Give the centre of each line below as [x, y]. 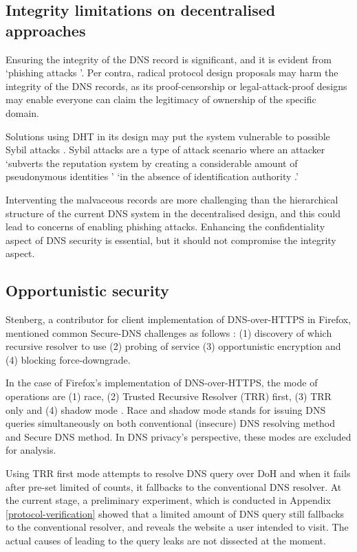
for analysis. [31, 450]
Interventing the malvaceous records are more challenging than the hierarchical [172, 199]
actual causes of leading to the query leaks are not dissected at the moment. [166, 541]
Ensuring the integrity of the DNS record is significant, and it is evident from [169, 59]
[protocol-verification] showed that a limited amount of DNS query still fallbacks [175, 513]
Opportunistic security [87, 290]
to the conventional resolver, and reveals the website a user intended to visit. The [177, 527]
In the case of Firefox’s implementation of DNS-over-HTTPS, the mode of [162, 383]
